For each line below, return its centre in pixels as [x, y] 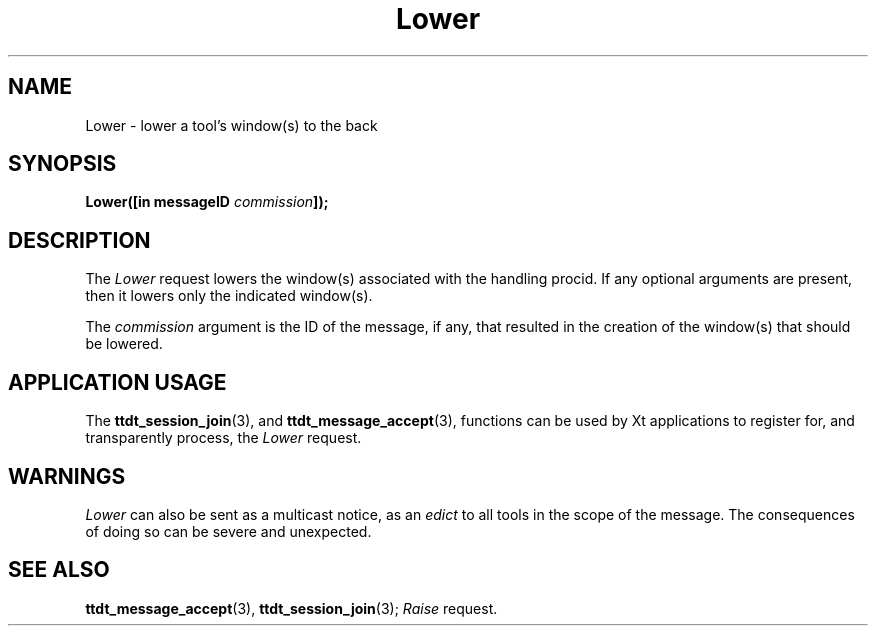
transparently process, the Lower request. [223, 438]
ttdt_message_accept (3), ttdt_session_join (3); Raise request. [291, 608]
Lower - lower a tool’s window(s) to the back [231, 125]
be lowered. [124, 344]
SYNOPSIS [62, 164]
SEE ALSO [59, 570]
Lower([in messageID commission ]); [207, 202]
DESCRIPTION [79, 240]
